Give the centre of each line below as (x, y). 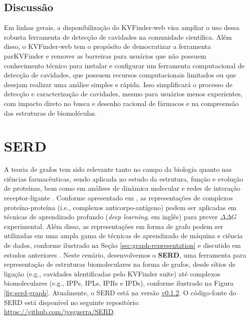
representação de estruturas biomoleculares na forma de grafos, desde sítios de (120, 264)
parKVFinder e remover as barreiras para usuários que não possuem (105, 55)
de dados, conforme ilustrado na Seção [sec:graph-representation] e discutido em (123, 245)
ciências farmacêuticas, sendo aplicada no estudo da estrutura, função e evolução (124, 178)
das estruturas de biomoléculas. (50, 113)
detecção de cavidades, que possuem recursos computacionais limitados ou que (120, 75)
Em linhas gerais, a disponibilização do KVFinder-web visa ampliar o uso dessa (122, 27)
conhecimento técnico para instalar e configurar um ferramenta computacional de (124, 65)
